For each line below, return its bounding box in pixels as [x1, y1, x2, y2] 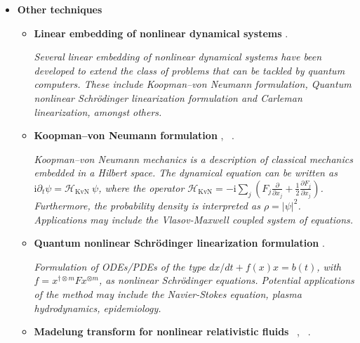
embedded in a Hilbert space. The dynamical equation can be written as [34, 165, 338, 180]
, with [316, 259, 341, 273]
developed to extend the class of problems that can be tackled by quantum [34, 63, 345, 77]
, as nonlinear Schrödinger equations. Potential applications [98, 273, 354, 287]
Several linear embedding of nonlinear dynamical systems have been [34, 49, 322, 64]
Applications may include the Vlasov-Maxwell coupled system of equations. [34, 212, 354, 226]
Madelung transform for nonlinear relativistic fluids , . [34, 324, 311, 339]
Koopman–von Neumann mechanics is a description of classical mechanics [34, 151, 353, 166]
